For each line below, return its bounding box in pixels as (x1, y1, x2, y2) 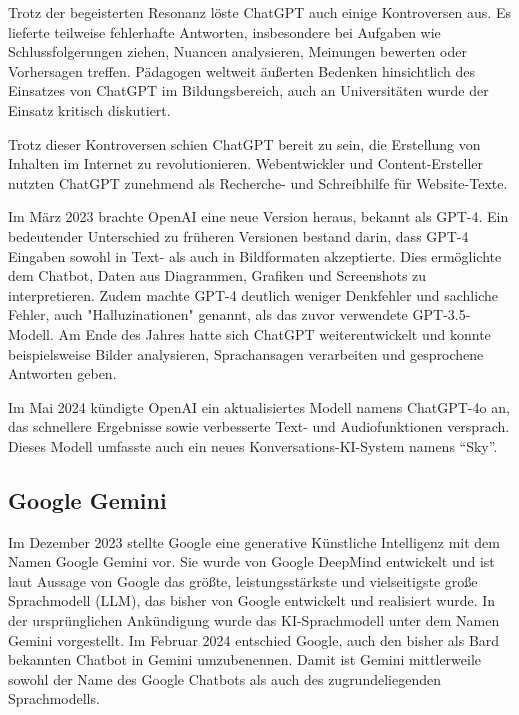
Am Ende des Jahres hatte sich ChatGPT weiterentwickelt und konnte (58, 323, 491, 344)
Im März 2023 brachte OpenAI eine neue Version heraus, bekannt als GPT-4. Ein (8, 206, 509, 227)
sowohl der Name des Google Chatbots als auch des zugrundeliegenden (8, 668, 441, 689)
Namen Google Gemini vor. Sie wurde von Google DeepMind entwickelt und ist (8, 551, 495, 572)
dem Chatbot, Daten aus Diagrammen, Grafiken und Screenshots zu (8, 265, 427, 286)
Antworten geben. (8, 363, 117, 384)
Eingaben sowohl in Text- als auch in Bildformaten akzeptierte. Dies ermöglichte (8, 245, 502, 266)
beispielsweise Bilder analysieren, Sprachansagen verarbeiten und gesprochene (8, 343, 484, 364)
